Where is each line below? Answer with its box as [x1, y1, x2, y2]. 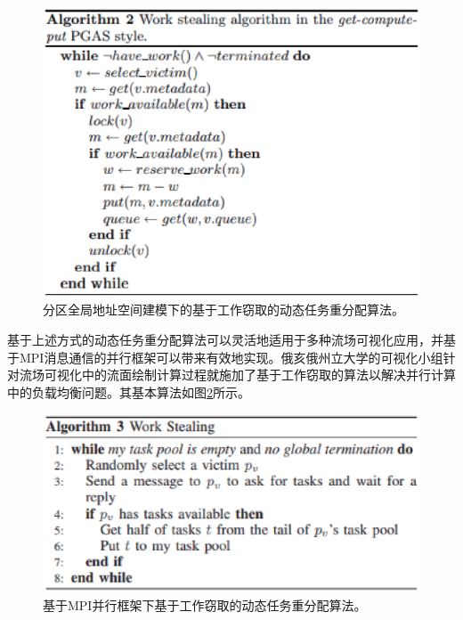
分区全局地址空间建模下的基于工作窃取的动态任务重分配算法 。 [43, 300, 404, 319]
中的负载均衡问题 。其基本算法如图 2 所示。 [7, 382, 250, 401]
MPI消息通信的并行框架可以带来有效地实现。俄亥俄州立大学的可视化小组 [19, 347, 443, 366]
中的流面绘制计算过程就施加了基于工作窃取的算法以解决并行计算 [81, 365, 456, 384]
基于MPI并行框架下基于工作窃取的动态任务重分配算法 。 [43, 595, 367, 614]
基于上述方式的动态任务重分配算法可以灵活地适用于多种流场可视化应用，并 [7, 330, 443, 349]
